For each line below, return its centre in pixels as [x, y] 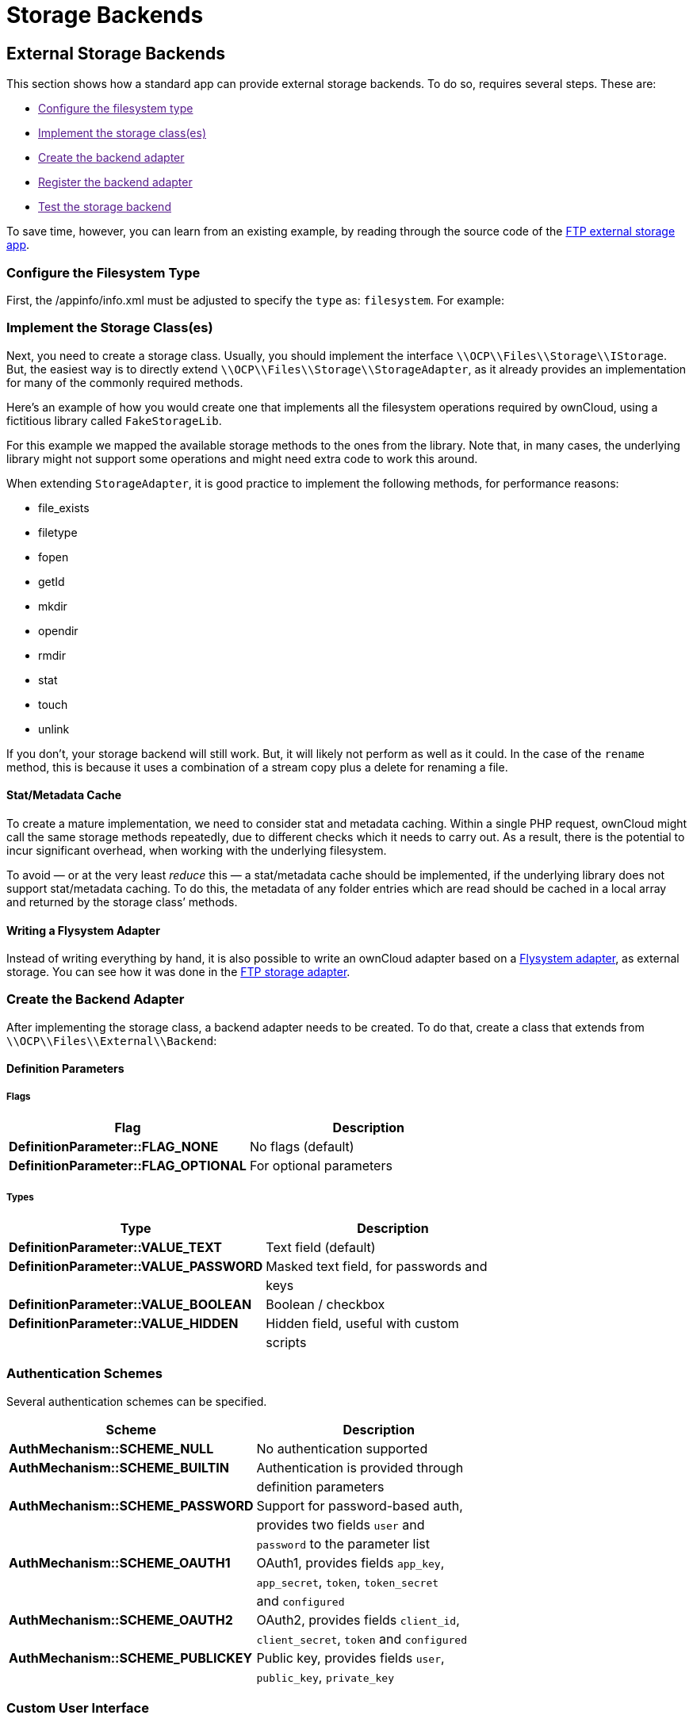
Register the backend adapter [115, 182]
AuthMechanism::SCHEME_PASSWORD [131, 1505]
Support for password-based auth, [360, 1505]
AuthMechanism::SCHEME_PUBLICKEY [131, 1658]
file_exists [64, 507]
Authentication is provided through [360, 1467]
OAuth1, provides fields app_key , [350, 1562]
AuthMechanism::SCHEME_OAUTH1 [120, 1562]
